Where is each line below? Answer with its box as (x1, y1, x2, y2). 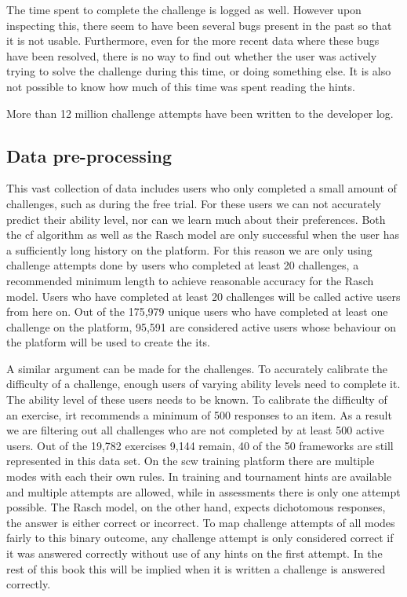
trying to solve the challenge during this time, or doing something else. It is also (6, 63, 391, 79)
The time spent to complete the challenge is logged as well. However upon (6, 2, 362, 17)
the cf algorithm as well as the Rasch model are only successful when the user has (6, 226, 399, 243)
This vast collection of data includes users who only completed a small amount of (6, 180, 397, 196)
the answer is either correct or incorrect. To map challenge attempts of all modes (6, 514, 395, 530)
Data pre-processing (6, 143, 173, 167)
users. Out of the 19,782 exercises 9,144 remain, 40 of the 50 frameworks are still (6, 437, 394, 453)
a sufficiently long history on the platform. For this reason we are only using (6, 241, 372, 258)
